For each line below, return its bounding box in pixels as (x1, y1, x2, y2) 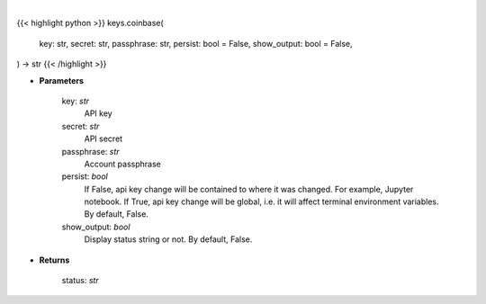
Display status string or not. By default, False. (84, 234, 253, 245)
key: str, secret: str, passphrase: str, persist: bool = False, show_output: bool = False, (39, 38, 353, 49)
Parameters (39, 75, 85, 85)
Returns (39, 255, 70, 265)
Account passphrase (84, 158, 162, 169)
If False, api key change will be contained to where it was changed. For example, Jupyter (84, 183, 414, 194)
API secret (84, 133, 123, 144)
